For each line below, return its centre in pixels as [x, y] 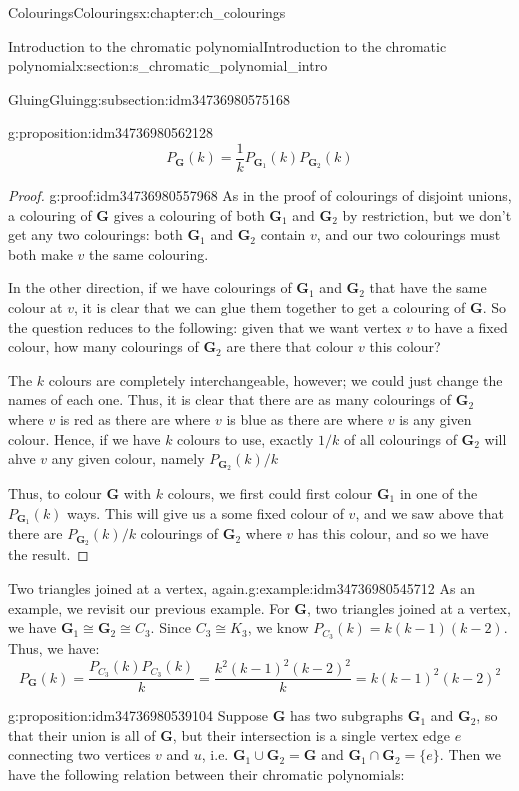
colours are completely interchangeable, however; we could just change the [275, 379]
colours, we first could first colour [270, 493]
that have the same [428, 287]
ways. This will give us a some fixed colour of [205, 512]
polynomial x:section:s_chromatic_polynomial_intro [168, 65]
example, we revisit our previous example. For [149, 607]
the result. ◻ [48, 554]
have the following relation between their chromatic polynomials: [206, 773]
